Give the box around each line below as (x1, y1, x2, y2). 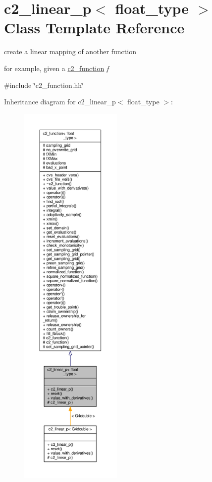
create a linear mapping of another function (4, 46, 136, 57)
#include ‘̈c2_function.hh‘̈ (4, 80, 84, 90)
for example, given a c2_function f (4, 63, 109, 73)
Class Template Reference (4, 17, 185, 38)
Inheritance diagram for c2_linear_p (4, 96, 116, 107)
